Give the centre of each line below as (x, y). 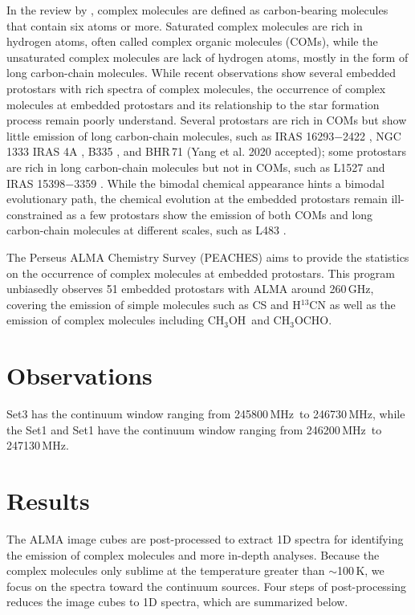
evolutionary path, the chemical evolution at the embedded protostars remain (197, 199)
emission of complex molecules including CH (116, 320)
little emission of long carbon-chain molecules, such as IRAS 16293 (171, 135)
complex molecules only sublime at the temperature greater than (166, 570)
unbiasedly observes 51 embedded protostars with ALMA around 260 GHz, (190, 289)
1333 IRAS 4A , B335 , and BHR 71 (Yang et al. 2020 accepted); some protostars (207, 151)
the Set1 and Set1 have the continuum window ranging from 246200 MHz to (194, 429)
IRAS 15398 (36, 183)
